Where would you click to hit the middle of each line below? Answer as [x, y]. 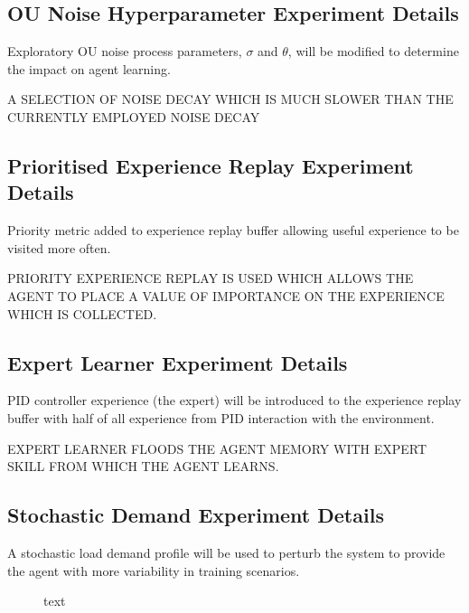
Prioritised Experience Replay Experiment [211, 165]
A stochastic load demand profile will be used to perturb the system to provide [226, 552]
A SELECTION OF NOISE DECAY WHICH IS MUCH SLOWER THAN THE [230, 99]
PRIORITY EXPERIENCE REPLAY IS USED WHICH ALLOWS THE [211, 278]
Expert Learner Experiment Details [178, 362]
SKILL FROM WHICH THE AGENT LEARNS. [143, 466]
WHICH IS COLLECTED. [82, 313]
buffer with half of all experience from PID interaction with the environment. [221, 417]
